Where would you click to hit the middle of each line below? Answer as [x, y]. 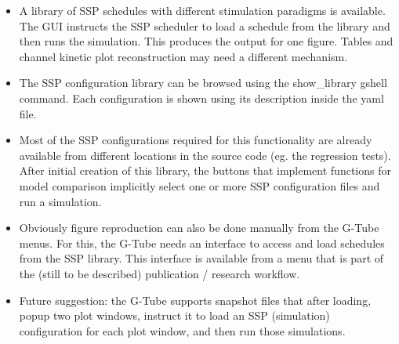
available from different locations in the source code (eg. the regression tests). [205, 155]
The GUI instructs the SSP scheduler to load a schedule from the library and [205, 25]
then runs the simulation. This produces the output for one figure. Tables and [206, 41]
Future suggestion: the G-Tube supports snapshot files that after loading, [195, 300]
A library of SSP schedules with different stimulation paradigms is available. [202, 10]
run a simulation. [60, 201]
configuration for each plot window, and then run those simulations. [182, 330]
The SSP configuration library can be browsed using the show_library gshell [203, 83]
